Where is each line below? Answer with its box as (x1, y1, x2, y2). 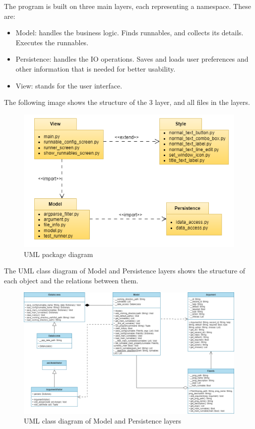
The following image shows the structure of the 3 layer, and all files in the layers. (4, 97, 250, 107)
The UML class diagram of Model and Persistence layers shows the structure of (4, 265, 246, 276)
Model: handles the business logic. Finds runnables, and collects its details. (15, 27, 244, 38)
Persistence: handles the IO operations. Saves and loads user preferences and (15, 54, 249, 64)
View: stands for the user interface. (15, 80, 123, 90)
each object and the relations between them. (4, 275, 138, 285)
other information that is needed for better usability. (15, 63, 176, 74)
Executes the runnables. (15, 37, 89, 47)
